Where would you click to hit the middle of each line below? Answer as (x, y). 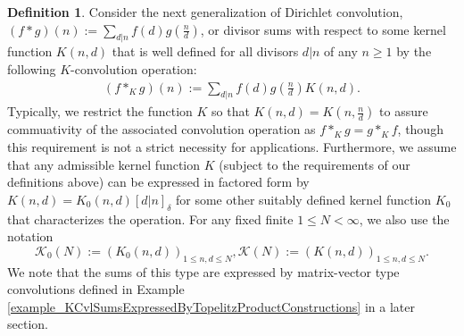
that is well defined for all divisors (205, 51)
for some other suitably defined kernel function (303, 199)
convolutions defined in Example (96, 289)
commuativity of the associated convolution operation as (162, 129)
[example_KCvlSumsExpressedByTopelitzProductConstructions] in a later (211, 306)
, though (420, 129)
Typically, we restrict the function (100, 111)
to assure (404, 111)
